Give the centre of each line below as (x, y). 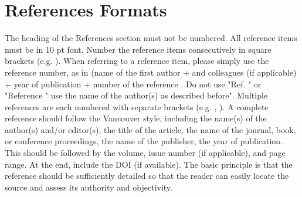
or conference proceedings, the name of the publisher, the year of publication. (144, 141)
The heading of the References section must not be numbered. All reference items (151, 38)
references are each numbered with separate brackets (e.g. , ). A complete (137, 106)
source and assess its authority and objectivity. (89, 187)
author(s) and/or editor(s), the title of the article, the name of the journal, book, (150, 129)
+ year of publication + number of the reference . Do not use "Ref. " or (133, 84)
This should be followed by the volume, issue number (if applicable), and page (145, 153)
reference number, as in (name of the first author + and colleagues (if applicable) (151, 72)
